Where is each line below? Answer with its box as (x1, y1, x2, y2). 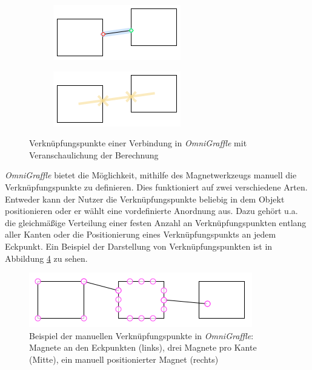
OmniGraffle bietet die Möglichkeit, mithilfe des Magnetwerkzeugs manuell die (5, 169, 297, 181)
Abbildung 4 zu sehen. (5, 252, 88, 264)
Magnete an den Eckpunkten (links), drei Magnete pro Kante (29, 341, 257, 354)
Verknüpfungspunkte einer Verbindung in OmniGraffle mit (29, 137, 247, 149)
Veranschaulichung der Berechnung (29, 148, 159, 161)
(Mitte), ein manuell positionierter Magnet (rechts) (29, 352, 219, 365)
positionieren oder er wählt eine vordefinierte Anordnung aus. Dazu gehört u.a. (5, 204, 298, 217)
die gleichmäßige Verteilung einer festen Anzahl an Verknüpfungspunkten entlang (5, 216, 307, 229)
